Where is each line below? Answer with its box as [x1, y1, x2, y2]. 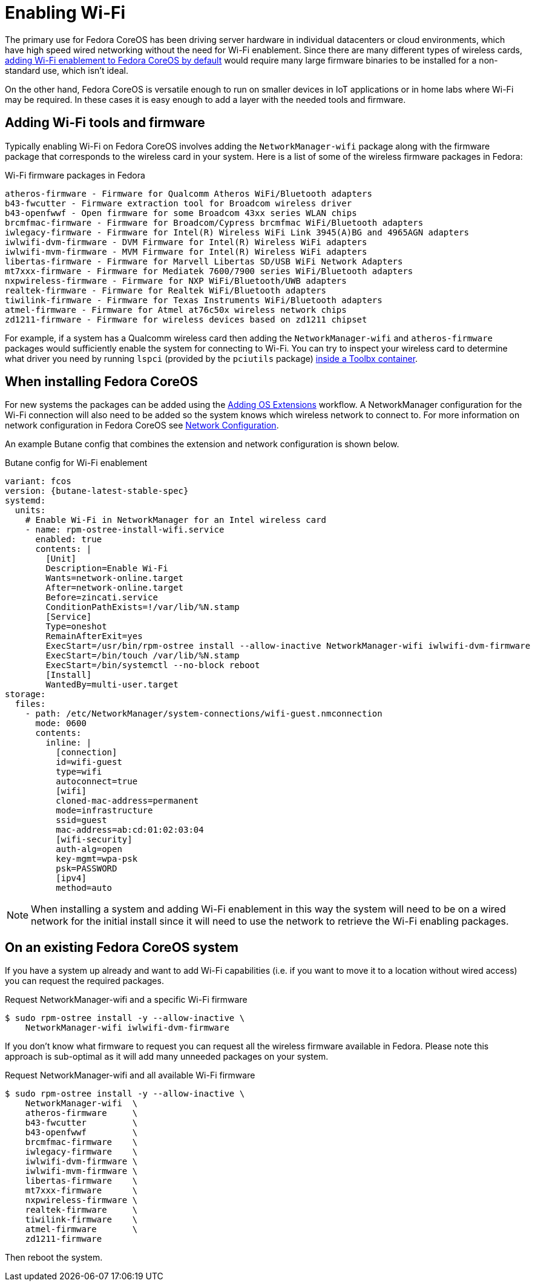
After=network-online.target [45, 583, 184, 593]
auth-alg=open [56, 844, 122, 855]
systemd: [5, 496, 46, 506]
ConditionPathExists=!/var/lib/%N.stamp [45, 602, 240, 612]
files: [15, 699, 46, 709]
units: [15, 505, 46, 516]
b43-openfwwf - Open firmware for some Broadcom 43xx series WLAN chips [5, 208, 357, 218]
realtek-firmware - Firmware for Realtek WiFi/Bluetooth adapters [5, 285, 327, 295]
